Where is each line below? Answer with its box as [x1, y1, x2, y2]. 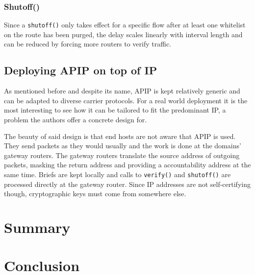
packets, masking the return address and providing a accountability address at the [4, 160, 251, 170]
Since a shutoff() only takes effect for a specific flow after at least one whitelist [4, 20, 246, 30]
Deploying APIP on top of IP [4, 63, 157, 78]
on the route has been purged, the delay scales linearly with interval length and [4, 29, 243, 39]
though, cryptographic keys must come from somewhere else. [4, 188, 186, 199]
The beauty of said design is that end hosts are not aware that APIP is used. [4, 131, 236, 141]
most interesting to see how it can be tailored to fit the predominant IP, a [4, 105, 226, 115]
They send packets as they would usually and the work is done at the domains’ [4, 140, 241, 151]
